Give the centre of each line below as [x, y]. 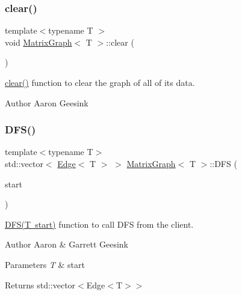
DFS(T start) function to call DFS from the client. [99, 224]
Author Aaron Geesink [47, 102]
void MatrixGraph [39, 42]
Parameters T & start [45, 264]
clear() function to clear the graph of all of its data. [100, 82]
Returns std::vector [40, 284]
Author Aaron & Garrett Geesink [67, 244]
